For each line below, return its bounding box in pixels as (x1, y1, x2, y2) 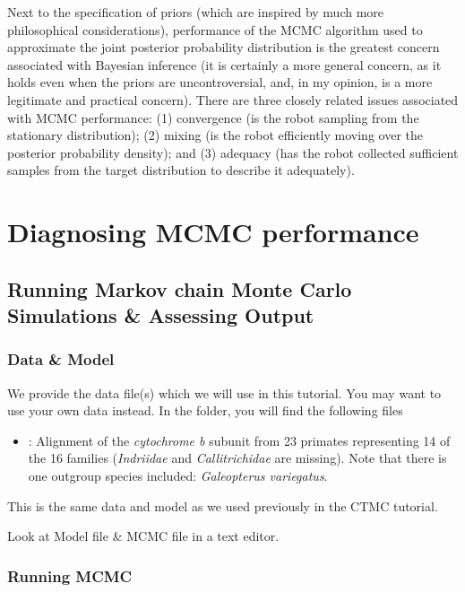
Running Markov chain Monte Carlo (7, 274, 352, 302)
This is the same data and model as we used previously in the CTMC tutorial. (7, 496, 438, 515)
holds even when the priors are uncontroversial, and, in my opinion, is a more (7, 73, 433, 91)
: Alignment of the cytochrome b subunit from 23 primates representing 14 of (28, 431, 451, 449)
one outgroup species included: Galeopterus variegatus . (28, 466, 328, 485)
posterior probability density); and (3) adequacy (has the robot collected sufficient (7, 143, 459, 161)
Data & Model (7, 348, 115, 370)
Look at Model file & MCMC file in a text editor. (7, 527, 280, 545)
